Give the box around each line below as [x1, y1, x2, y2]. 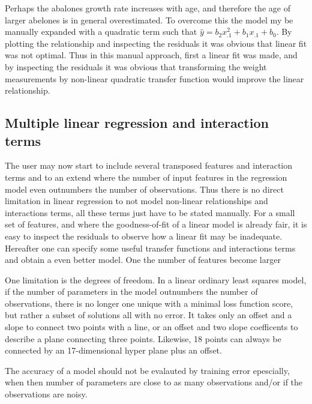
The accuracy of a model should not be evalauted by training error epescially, [5, 364, 290, 376]
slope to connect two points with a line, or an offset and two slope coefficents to [5, 321, 298, 333]
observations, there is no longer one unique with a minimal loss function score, [5, 297, 293, 309]
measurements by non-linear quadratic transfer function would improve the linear [5, 72, 304, 85]
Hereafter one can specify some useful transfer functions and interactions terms [5, 241, 296, 254]
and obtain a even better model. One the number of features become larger [5, 253, 281, 266]
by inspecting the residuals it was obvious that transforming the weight [5, 60, 267, 73]
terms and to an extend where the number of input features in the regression [5, 170, 287, 183]
